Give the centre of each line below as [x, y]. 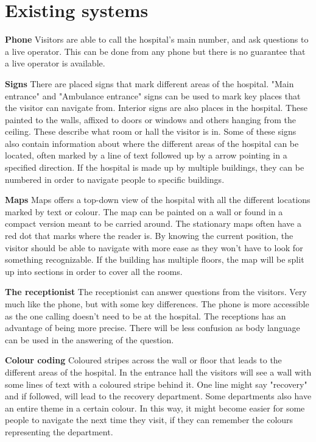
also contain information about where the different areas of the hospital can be [152, 143]
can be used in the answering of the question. [90, 339]
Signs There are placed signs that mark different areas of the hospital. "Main [149, 83]
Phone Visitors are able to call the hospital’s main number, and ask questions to [157, 39]
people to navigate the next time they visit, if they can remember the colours [149, 420]
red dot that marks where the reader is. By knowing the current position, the [149, 236]
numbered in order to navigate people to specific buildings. [115, 179]
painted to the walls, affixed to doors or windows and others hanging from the [151, 119]
